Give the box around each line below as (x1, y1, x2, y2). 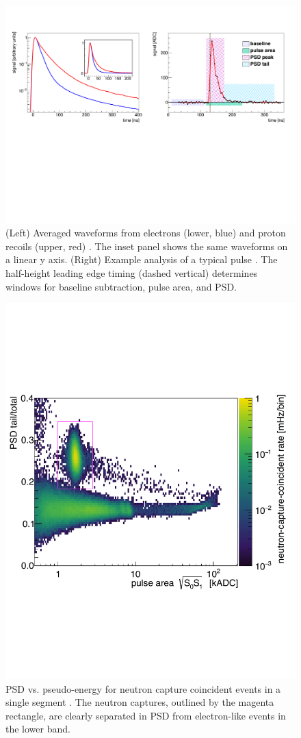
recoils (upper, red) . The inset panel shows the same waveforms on (5, 238, 288, 253)
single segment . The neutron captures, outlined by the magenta (5, 695, 274, 709)
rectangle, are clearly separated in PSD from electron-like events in (5, 708, 286, 722)
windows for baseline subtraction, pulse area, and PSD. (5, 279, 237, 293)
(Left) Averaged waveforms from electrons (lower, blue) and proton (5, 225, 286, 240)
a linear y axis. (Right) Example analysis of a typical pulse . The (5, 252, 278, 267)
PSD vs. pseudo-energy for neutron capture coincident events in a (5, 681, 281, 696)
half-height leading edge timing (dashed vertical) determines (5, 265, 258, 280)
